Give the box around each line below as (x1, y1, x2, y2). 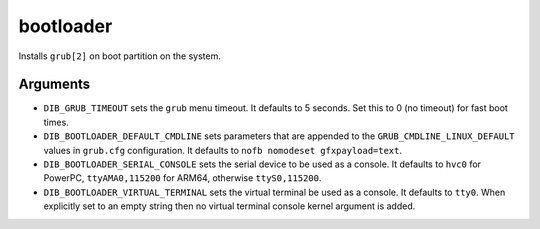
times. (43, 116, 69, 128)
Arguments (18, 76, 91, 93)
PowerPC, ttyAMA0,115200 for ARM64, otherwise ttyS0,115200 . (43, 172, 322, 184)
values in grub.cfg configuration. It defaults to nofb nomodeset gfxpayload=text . (43, 144, 403, 156)
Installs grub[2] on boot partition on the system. (18, 50, 222, 62)
